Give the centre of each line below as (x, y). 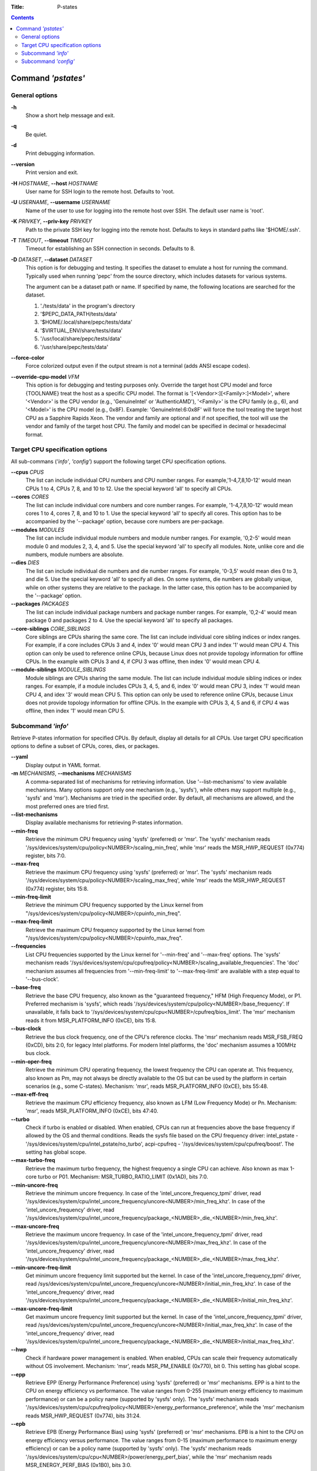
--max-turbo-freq (33, 1160)
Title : (18, 7)
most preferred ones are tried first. (68, 806)
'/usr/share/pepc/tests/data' (74, 347)
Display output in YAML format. (63, 765)
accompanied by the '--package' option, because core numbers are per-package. (125, 521)
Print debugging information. (60, 154)
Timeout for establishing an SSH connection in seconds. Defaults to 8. (110, 249)
